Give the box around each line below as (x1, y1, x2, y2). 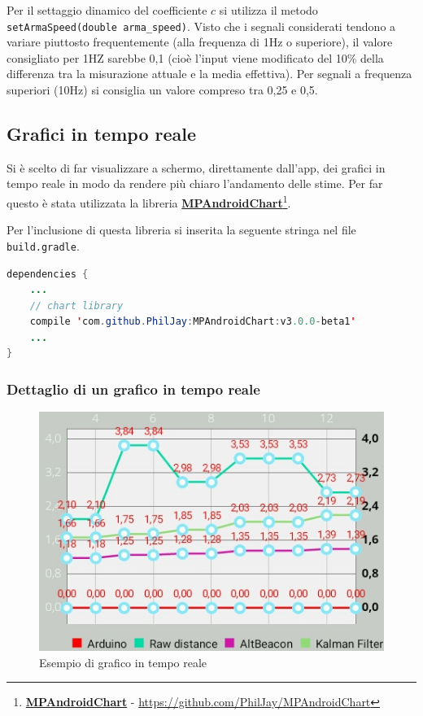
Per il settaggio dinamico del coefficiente (7, 2, 207, 18)
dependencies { (7, 268, 89, 280)
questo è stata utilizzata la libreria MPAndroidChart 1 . (7, 192, 291, 211)
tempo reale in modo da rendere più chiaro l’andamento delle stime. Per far (7, 175, 383, 192)
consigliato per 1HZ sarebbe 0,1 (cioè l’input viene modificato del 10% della (7, 49, 384, 66)
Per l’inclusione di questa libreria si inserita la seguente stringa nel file (7, 221, 356, 238)
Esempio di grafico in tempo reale (39, 653, 207, 670)
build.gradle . (7, 237, 80, 254)
